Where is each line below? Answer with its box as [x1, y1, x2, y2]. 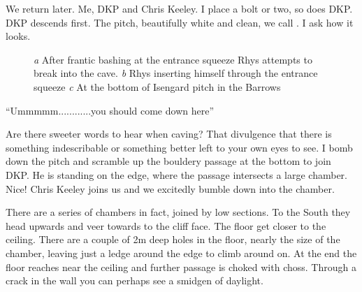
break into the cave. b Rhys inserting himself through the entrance [34, 66, 318, 80]
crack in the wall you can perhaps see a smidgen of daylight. [6, 273, 263, 288]
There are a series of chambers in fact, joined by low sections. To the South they [6, 205, 351, 219]
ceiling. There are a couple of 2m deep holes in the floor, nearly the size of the [6, 232, 340, 247]
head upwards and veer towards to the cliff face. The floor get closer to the [6, 218, 326, 233]
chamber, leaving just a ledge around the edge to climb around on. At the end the [6, 245, 357, 260]
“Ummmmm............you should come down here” [6, 103, 215, 117]
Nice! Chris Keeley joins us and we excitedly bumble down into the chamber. [6, 181, 335, 196]
